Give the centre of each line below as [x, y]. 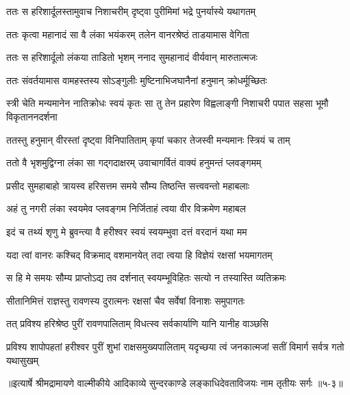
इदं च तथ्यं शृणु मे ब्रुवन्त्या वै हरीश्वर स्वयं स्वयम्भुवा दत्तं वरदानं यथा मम [127, 231]
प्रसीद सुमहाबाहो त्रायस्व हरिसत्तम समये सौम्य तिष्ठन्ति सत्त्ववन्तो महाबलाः [128, 185]
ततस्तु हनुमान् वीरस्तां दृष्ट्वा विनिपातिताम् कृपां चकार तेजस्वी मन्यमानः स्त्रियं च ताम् [148, 139]
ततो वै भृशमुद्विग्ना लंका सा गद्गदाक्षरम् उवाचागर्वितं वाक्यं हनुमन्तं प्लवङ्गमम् [134, 163]
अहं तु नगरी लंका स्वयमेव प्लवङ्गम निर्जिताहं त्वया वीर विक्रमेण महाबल [126, 208]
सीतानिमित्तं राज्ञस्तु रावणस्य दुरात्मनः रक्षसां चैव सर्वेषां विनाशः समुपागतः [126, 300]
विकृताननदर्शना [32, 116]
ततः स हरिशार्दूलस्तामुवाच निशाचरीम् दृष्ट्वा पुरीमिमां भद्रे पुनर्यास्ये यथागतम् [131, 11]
